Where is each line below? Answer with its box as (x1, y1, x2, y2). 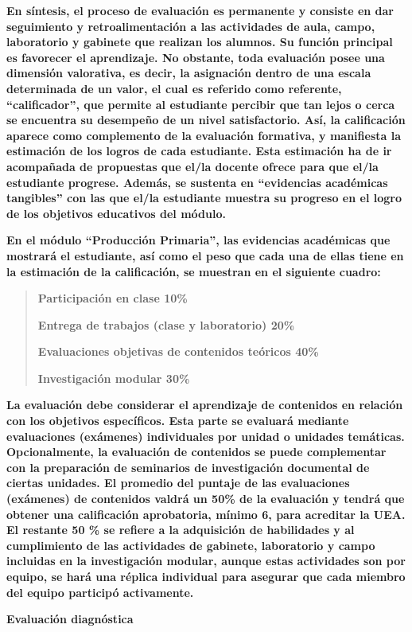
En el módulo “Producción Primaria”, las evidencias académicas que (6, 232, 391, 248)
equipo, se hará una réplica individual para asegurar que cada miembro (6, 568, 406, 584)
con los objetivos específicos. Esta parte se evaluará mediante (6, 412, 349, 429)
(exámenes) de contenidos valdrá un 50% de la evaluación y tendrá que (6, 490, 405, 507)
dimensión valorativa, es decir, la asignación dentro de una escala (6, 64, 371, 81)
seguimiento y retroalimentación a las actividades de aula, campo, (6, 18, 375, 34)
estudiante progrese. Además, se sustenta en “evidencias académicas (6, 174, 388, 190)
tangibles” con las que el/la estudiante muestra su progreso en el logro (6, 189, 402, 206)
